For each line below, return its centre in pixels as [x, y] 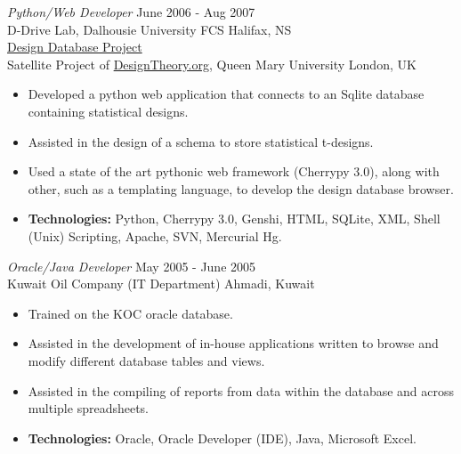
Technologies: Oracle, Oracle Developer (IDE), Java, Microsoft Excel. [222, 438]
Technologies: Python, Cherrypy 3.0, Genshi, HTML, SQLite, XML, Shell [234, 219]
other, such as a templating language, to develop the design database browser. [241, 188]
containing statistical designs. [108, 111]
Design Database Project [75, 47]
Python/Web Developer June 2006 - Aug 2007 [131, 12]
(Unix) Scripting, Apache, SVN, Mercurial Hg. [155, 235]
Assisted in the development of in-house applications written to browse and [233, 343]
